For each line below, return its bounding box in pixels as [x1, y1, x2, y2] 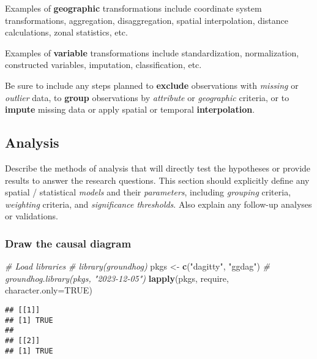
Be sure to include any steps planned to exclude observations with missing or [5, 78, 299, 91]
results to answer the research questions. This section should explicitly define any [5, 173, 310, 186]
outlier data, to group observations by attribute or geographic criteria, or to [5, 91, 289, 104]
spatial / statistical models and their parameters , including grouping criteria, [5, 186, 291, 198]
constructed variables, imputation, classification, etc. [5, 58, 202, 71]
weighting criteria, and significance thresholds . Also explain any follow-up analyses [5, 197, 312, 210]
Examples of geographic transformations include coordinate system [5, 2, 262, 14]
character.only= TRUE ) [5, 284, 92, 297]
